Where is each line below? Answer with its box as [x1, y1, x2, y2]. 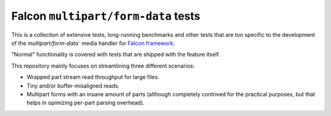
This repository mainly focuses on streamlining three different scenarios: [11, 62, 195, 69]
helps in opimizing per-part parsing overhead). [26, 99, 145, 107]
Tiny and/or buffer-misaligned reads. [26, 82, 120, 89]
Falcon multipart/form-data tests [11, 9, 200, 23]
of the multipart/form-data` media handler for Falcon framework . [11, 39, 175, 47]
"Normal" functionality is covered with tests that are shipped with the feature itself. [11, 51, 221, 58]
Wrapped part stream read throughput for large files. [26, 74, 159, 81]
